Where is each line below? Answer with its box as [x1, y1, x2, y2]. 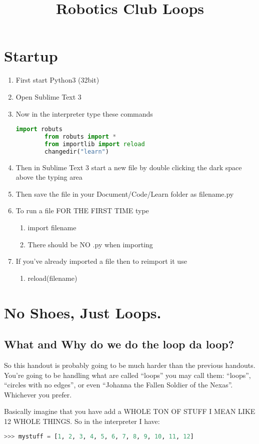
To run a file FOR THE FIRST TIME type [15, 205, 149, 216]
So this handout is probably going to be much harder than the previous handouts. [4, 359, 255, 370]
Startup [4, 46, 58, 66]
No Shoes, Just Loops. [4, 302, 161, 322]
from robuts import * [44, 133, 116, 140]
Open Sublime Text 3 [15, 91, 81, 102]
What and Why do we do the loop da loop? [4, 336, 234, 352]
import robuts [15, 126, 62, 133]
